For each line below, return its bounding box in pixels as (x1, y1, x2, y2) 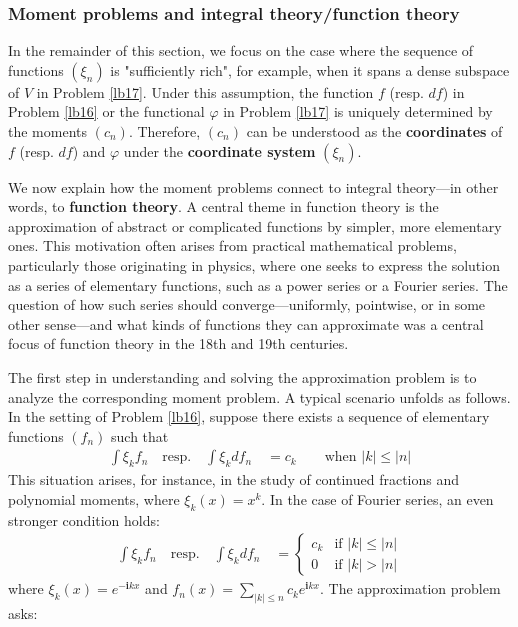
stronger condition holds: (8, 509, 160, 530)
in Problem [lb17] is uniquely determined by (223, 101, 493, 122)
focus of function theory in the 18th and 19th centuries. (8, 333, 349, 354)
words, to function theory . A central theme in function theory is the (8, 196, 439, 217)
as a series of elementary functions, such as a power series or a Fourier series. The (8, 274, 508, 295)
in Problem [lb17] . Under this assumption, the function (36, 81, 374, 102)
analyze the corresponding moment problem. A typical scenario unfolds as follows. (8, 386, 511, 407)
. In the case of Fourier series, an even (261, 488, 494, 509)
